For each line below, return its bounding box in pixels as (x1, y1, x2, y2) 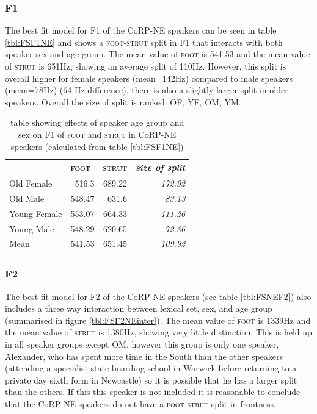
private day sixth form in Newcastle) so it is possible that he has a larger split (5, 373, 297, 386)
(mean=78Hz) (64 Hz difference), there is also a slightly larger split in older (5, 84, 288, 96)
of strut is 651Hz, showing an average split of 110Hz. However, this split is (5, 60, 286, 72)
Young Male (9, 222, 54, 235)
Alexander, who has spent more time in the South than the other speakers (5, 349, 283, 362)
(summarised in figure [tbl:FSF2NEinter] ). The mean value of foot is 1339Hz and (5, 313, 311, 326)
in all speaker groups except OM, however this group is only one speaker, (5, 338, 279, 351)
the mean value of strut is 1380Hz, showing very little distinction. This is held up (5, 326, 312, 338)
